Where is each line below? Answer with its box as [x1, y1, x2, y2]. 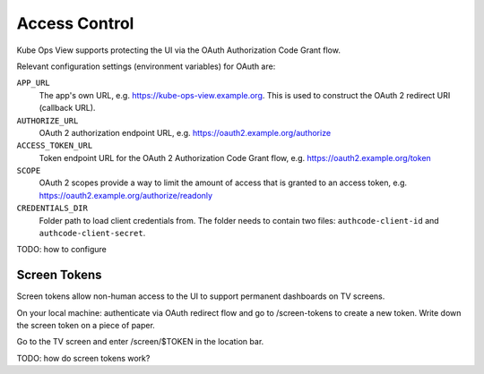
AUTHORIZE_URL [16, 115, 79, 125]
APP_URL [16, 78, 51, 89]
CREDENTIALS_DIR [16, 203, 89, 214]
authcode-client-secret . [39, 228, 146, 239]
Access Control [16, 13, 134, 33]
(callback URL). [39, 103, 96, 114]
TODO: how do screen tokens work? [16, 353, 151, 363]
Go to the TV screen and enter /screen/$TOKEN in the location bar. [16, 336, 264, 347]
